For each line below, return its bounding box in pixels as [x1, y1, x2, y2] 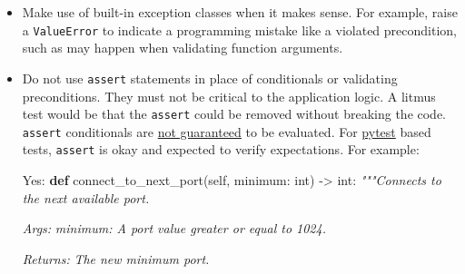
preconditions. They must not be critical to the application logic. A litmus [22, 86, 436, 105]
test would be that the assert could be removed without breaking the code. [22, 104, 447, 123]
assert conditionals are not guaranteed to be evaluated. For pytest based [22, 122, 431, 141]
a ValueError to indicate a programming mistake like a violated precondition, [22, 20, 457, 39]
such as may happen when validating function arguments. [22, 38, 343, 57]
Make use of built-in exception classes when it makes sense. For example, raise [22, 3, 458, 21]
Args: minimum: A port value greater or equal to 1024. [22, 219, 326, 238]
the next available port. [22, 188, 150, 207]
